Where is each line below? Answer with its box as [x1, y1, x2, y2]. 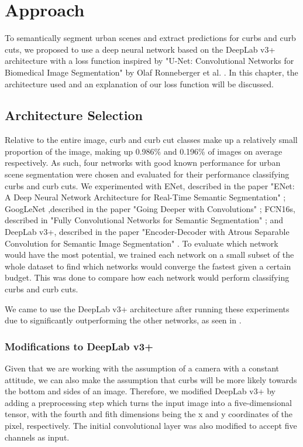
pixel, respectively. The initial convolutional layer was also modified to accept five [5, 419, 297, 431]
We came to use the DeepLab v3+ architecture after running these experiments [5, 302, 290, 315]
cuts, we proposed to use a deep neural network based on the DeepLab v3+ [5, 43, 276, 55]
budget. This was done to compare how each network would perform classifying [5, 271, 290, 284]
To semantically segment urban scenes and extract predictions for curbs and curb [5, 32, 296, 44]
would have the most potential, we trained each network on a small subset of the [5, 248, 294, 261]
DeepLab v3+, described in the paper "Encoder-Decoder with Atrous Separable [5, 226, 290, 238]
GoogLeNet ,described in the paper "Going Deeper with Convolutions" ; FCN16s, [5, 202, 295, 214]
